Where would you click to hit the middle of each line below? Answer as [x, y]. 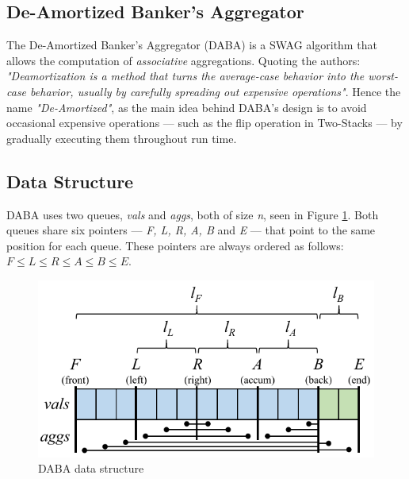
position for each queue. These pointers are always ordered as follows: [175, 245]
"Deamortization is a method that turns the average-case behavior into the [185, 76]
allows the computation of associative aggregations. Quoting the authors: [183, 60]
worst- [383, 76]
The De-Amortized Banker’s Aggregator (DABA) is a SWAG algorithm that [192, 45]
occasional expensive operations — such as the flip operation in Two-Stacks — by [204, 123]
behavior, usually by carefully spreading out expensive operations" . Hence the [216, 91]
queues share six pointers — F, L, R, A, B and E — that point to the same [191, 230]
